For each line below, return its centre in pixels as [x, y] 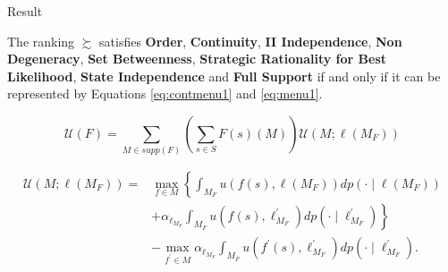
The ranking [41, 41]
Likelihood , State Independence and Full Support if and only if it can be [224, 76]
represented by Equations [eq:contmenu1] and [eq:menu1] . [165, 93]
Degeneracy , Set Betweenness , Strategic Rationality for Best [197, 59]
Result [25, 11]
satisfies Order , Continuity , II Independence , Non [251, 41]
